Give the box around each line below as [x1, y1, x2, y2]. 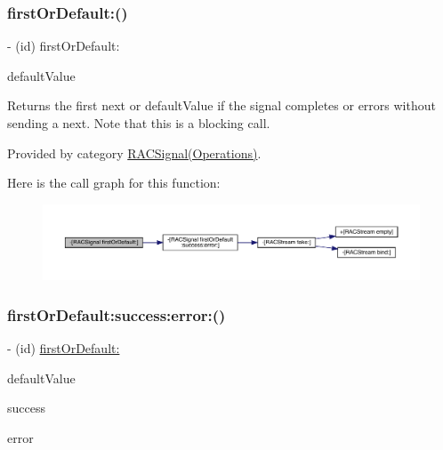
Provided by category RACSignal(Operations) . [7, 143, 262, 162]
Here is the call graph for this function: [7, 173, 221, 192]
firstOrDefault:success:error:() [7, 304, 226, 325]
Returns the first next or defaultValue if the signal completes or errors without [7, 96, 436, 115]
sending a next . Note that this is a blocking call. [7, 114, 270, 132]
